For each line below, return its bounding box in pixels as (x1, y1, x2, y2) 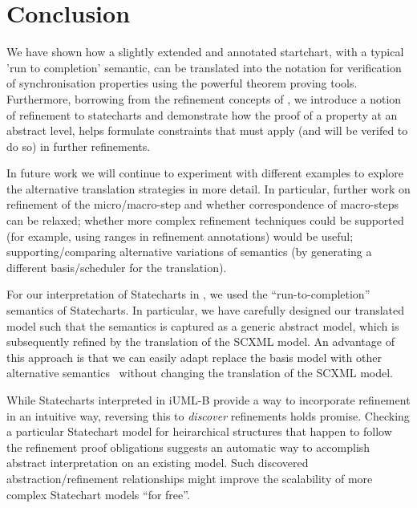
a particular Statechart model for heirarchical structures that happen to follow (6, 423, 392, 440)
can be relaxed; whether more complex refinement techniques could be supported (6, 212, 404, 229)
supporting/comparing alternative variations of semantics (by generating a (6, 243, 372, 260)
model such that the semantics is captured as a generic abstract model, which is (6, 317, 399, 334)
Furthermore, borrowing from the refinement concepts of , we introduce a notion (6, 90, 402, 107)
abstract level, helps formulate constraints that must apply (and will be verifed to (6, 122, 408, 139)
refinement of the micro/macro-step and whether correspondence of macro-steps (6, 196, 399, 213)
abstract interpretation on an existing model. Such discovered (6, 454, 309, 471)
